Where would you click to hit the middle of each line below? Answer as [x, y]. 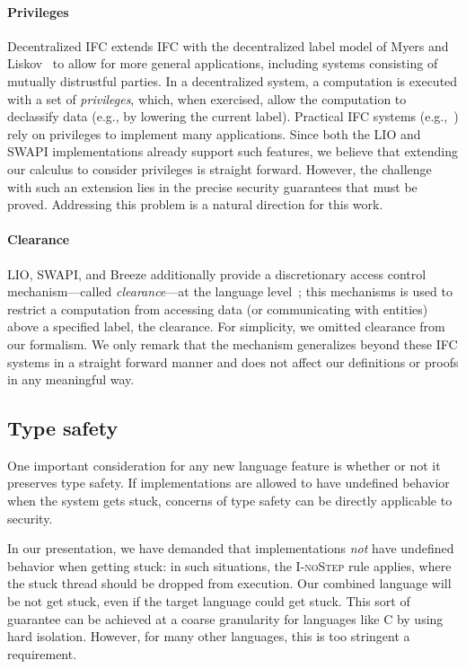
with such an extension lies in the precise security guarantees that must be [212, 186]
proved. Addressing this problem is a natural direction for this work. [195, 204]
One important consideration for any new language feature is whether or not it [224, 465]
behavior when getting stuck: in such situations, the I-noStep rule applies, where [229, 565]
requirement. [42, 653]
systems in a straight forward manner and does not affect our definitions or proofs [233, 361]
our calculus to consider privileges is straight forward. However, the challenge [220, 168]
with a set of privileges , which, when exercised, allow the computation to [207, 98]
